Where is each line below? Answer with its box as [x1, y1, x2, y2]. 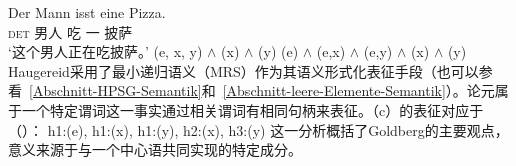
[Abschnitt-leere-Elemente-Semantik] [222, 80, 446, 101]
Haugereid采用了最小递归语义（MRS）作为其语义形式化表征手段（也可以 [8, 60, 479, 81]
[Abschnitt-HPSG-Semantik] [29, 80, 202, 101]
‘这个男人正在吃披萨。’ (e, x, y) [8, 41, 203, 62]
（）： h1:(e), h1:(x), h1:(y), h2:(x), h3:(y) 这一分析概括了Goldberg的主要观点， [8, 119, 509, 140]
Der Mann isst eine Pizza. [8, 2, 166, 22]
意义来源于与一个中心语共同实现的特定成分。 [8, 139, 302, 160]
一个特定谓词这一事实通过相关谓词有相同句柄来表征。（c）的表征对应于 [21, 99, 484, 120]
